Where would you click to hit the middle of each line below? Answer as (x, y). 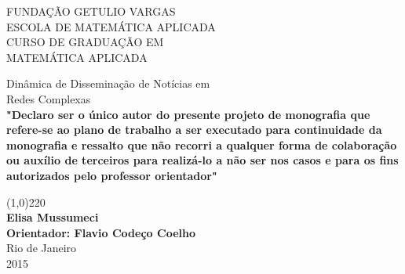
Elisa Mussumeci (53, 217)
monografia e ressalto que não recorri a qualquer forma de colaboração (202, 144)
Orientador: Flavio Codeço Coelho (101, 232)
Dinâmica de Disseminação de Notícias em (108, 83)
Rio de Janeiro (42, 248)
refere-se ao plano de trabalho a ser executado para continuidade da (194, 130)
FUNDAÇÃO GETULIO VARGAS (91, 11)
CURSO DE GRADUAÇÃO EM (85, 42)
